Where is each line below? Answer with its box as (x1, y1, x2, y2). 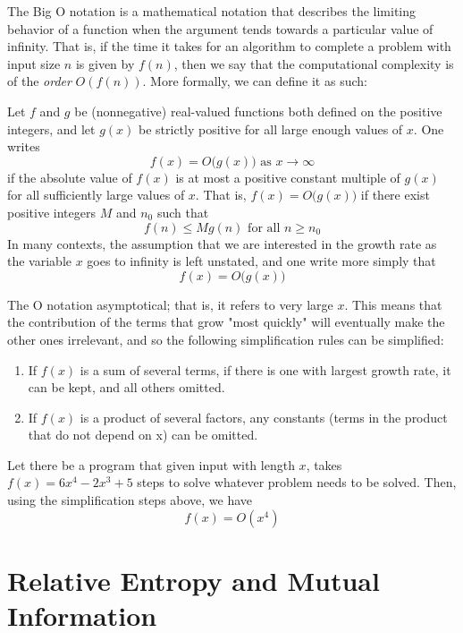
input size (7, 54, 61, 73)
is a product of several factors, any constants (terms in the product (80, 407, 448, 426)
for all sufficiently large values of (7, 185, 185, 204)
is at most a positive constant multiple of (175, 167, 400, 186)
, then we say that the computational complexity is (173, 54, 454, 73)
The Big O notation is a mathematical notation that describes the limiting (7, 2, 417, 20)
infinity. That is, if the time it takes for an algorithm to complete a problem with (7, 37, 451, 56)
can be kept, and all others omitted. (28, 378, 225, 397)
